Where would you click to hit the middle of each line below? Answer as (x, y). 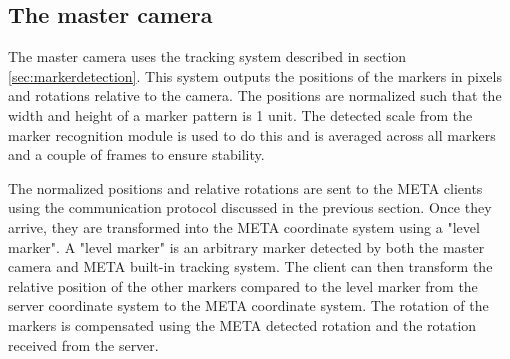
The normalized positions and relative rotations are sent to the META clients (245, 187)
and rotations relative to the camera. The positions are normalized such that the (255, 95)
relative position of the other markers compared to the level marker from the (243, 285)
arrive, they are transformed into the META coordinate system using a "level (244, 226)
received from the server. (83, 344)
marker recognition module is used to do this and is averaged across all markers (252, 134)
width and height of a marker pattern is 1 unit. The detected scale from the (240, 114)
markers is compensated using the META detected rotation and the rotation (242, 324)
